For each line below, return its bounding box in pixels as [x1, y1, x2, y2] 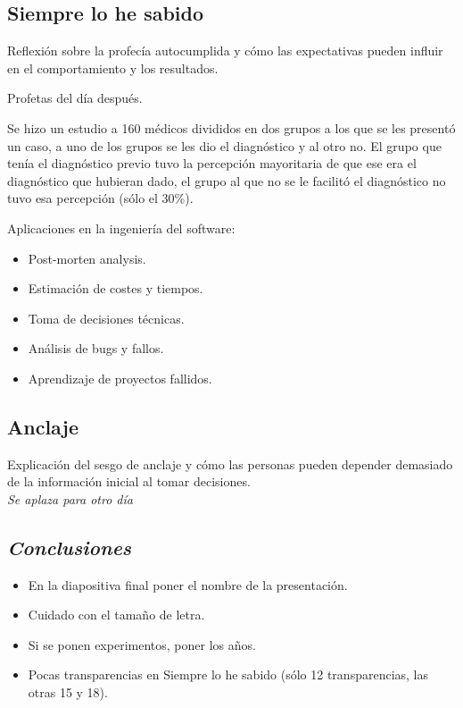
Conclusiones [7, 533, 132, 560]
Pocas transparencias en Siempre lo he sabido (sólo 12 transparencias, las [28, 665, 429, 684]
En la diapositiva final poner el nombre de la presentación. [28, 575, 348, 594]
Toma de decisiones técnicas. [28, 308, 185, 327]
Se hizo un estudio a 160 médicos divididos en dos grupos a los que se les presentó [7, 118, 456, 137]
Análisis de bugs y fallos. [28, 339, 164, 358]
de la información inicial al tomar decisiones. [7, 472, 251, 491]
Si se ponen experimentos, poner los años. [28, 635, 256, 653]
